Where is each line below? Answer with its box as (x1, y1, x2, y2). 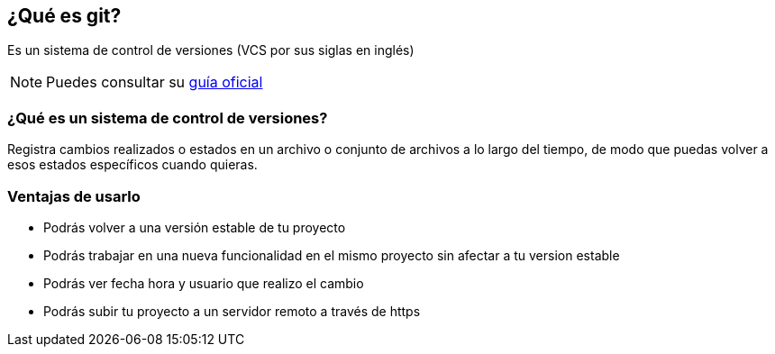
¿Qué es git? (7, 5, 122, 27)
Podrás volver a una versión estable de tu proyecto (43, 219, 346, 235)
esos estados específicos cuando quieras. (7, 157, 258, 173)
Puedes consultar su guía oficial (46, 73, 263, 92)
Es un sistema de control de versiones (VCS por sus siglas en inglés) (7, 42, 415, 59)
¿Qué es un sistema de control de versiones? (7, 108, 328, 127)
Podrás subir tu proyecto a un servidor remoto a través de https (43, 303, 421, 319)
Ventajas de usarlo (7, 186, 141, 205)
